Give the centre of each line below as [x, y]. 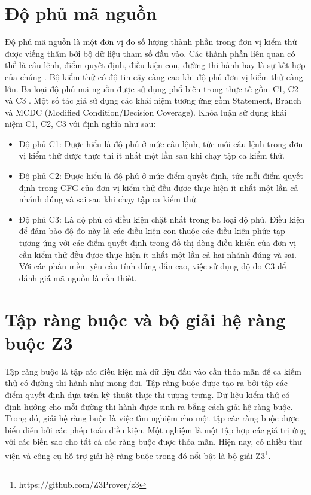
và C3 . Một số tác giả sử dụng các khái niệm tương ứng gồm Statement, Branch [153, 100]
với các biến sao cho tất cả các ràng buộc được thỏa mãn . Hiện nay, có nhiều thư [153, 441]
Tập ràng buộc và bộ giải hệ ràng [145, 319]
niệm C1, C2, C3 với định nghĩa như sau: [80, 124]
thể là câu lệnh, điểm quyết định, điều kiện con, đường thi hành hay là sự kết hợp [155, 65]
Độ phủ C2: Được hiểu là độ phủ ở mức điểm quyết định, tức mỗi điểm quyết [161, 176]
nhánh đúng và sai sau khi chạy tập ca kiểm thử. [109, 199]
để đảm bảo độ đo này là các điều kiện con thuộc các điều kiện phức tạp [152, 231]
